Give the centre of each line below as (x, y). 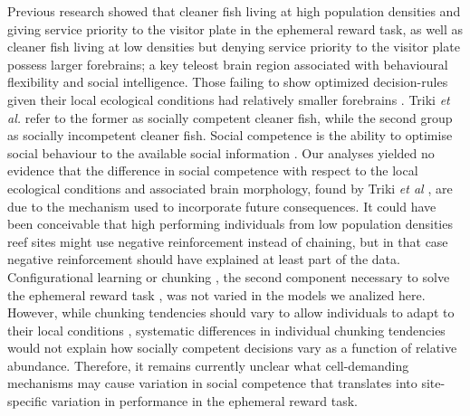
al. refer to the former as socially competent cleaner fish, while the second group (230, 117)
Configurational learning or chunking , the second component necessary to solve (229, 276)
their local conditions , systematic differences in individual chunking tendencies (226, 330)
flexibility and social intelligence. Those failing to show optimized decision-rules (228, 82)
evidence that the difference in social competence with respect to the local (213, 170)
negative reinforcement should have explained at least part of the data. (204, 259)
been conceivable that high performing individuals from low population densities (230, 224)
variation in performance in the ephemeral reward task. (204, 401)
